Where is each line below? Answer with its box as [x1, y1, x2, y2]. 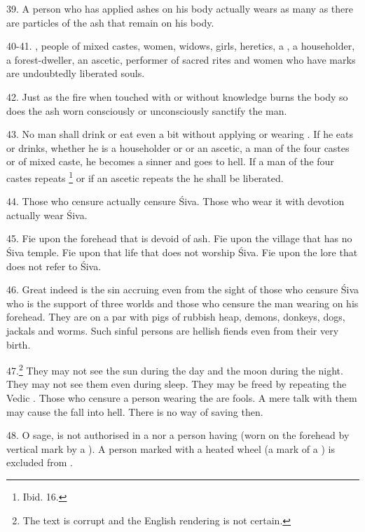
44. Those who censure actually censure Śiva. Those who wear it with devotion [6, 194, 345, 209]
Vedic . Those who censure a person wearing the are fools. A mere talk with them [6, 390, 357, 405]
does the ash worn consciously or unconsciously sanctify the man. [6, 103, 287, 118]
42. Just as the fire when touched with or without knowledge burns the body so [6, 89, 348, 104]
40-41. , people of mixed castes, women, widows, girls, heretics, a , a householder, [6, 38, 355, 53]
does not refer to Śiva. [6, 258, 102, 273]
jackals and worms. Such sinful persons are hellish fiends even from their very [6, 323, 339, 337]
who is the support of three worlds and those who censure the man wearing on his [6, 295, 359, 310]
